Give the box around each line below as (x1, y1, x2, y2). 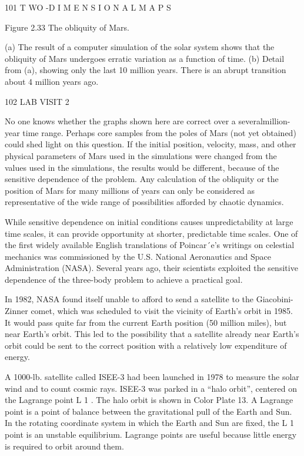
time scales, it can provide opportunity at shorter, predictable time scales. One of (5, 227, 298, 239)
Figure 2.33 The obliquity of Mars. (5, 21, 129, 33)
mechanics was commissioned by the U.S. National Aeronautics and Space (5, 250, 272, 262)
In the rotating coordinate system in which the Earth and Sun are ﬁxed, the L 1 (5, 417, 294, 429)
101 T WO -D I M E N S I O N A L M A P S (5, 1, 171, 13)
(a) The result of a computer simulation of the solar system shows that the (5, 41, 275, 53)
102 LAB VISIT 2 (5, 95, 69, 107)
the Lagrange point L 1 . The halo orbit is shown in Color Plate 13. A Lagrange (5, 394, 293, 406)
